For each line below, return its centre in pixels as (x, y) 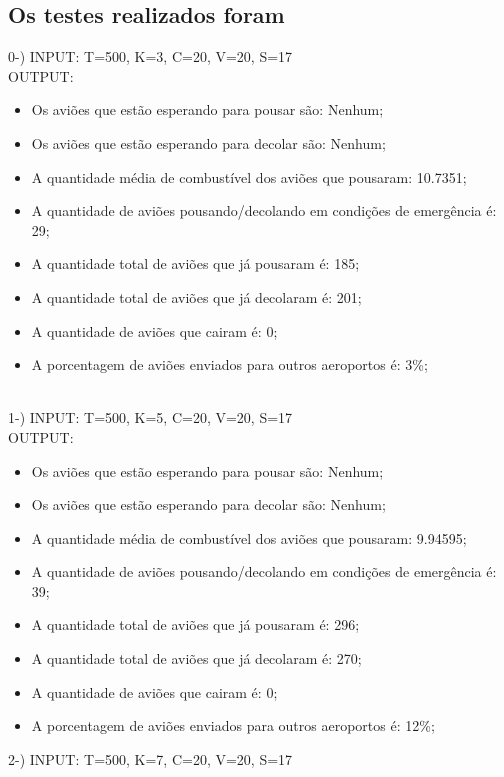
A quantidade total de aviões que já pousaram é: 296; (195, 624)
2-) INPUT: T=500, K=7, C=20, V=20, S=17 (150, 758)
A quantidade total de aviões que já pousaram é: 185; (195, 263)
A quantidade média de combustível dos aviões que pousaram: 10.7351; (249, 176)
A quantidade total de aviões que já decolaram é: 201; (196, 296)
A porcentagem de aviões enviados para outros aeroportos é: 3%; (229, 364)
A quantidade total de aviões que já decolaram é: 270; (196, 658)
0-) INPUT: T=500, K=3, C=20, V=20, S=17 (150, 56)
